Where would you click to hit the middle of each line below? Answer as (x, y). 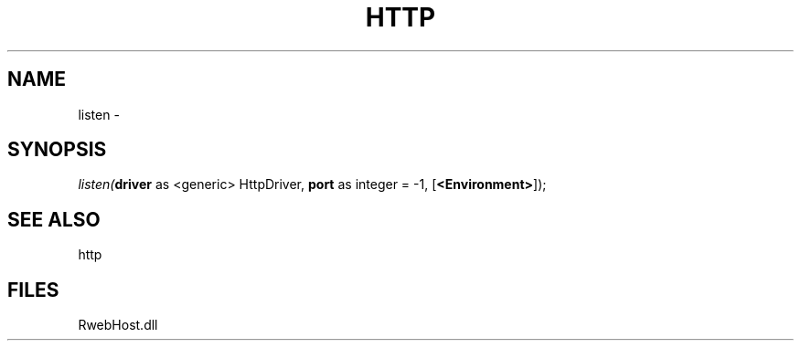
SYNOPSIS (57, 150)
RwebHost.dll (118, 325)
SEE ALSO (54, 219)
